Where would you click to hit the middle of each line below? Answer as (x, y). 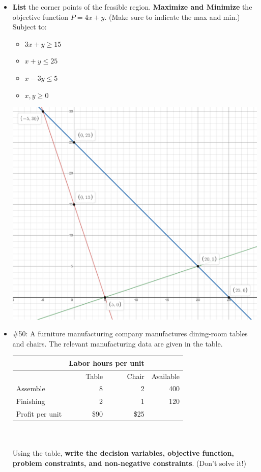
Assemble (31, 388)
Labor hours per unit (107, 363)
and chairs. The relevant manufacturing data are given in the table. (118, 343)
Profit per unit (39, 414)
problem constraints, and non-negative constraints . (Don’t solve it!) (129, 463)
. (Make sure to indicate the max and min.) (172, 17)
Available (166, 376)
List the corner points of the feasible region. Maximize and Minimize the (132, 7)
